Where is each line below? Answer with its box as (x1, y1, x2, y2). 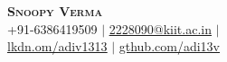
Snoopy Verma (7, 2, 103, 20)
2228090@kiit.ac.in (109, 19, 212, 38)
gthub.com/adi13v (118, 37, 220, 56)
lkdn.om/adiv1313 (7, 37, 108, 56)
